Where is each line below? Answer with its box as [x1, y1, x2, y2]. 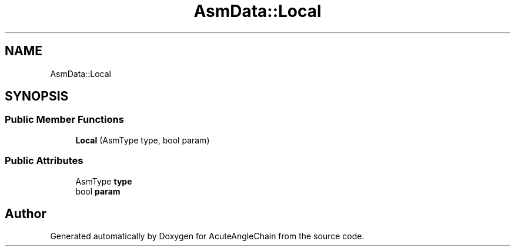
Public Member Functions [5, 113, 124, 126]
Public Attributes [5, 155, 83, 167]
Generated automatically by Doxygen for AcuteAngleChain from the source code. [50, 231, 364, 242]
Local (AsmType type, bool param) [75, 135, 210, 145]
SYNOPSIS [5, 89, 69, 104]
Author [5, 206, 46, 221]
